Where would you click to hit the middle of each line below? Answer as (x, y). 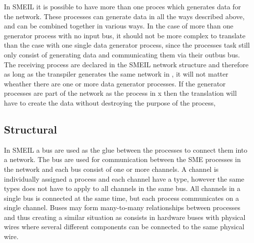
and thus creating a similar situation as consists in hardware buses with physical (125, 217)
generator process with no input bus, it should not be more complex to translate (125, 35)
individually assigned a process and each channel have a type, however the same (124, 178)
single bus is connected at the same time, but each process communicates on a (122, 198)
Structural (31, 129)
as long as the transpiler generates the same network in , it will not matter (116, 74)
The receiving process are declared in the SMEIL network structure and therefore (126, 64)
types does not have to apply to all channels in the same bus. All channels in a (122, 188)
